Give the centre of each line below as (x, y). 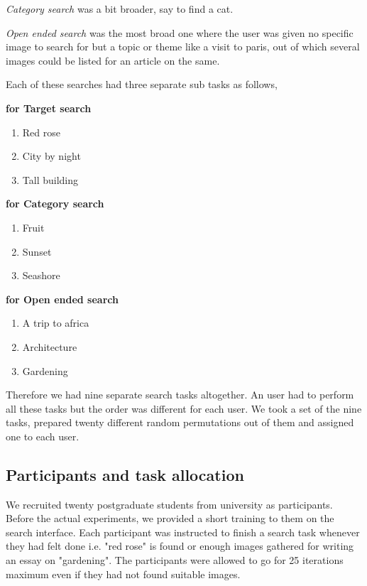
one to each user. (43, 436)
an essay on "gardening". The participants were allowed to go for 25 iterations (175, 560)
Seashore (41, 275)
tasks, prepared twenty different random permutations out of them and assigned (180, 422)
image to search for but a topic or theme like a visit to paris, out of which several (183, 47)
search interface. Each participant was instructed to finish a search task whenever (183, 532)
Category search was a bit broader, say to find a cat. (120, 9)
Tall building (50, 179)
